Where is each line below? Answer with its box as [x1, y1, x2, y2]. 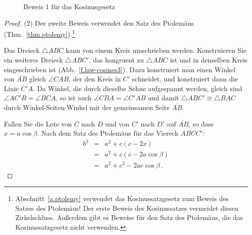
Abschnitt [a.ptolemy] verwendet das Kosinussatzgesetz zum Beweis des [15, 193, 229, 204]
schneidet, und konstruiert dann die [132, 74, 238, 84]
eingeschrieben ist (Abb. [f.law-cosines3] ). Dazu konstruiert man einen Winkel [4, 64, 236, 74]
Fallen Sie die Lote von [4, 118, 72, 128]
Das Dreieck [4, 45, 40, 55]
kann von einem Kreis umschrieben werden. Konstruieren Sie [65, 45, 247, 55]
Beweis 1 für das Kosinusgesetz [23, 1, 115, 11]
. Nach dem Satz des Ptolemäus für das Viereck [37, 128, 178, 138]
